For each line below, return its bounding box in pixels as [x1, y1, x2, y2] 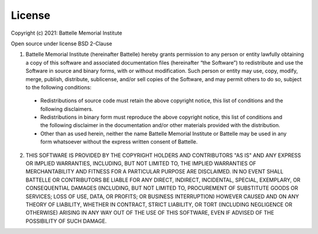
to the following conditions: [25, 83, 92, 91]
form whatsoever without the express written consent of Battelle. [40, 138, 198, 145]
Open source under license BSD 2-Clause [11, 40, 112, 47]
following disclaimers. [40, 105, 94, 112]
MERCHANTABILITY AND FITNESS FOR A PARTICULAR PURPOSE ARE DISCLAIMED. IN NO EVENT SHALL [25, 168, 284, 175]
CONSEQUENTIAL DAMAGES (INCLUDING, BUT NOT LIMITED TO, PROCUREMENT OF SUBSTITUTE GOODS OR [25, 185, 299, 192]
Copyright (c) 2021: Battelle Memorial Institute [11, 29, 122, 36]
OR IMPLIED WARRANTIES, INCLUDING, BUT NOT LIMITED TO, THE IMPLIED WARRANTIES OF [25, 160, 256, 167]
